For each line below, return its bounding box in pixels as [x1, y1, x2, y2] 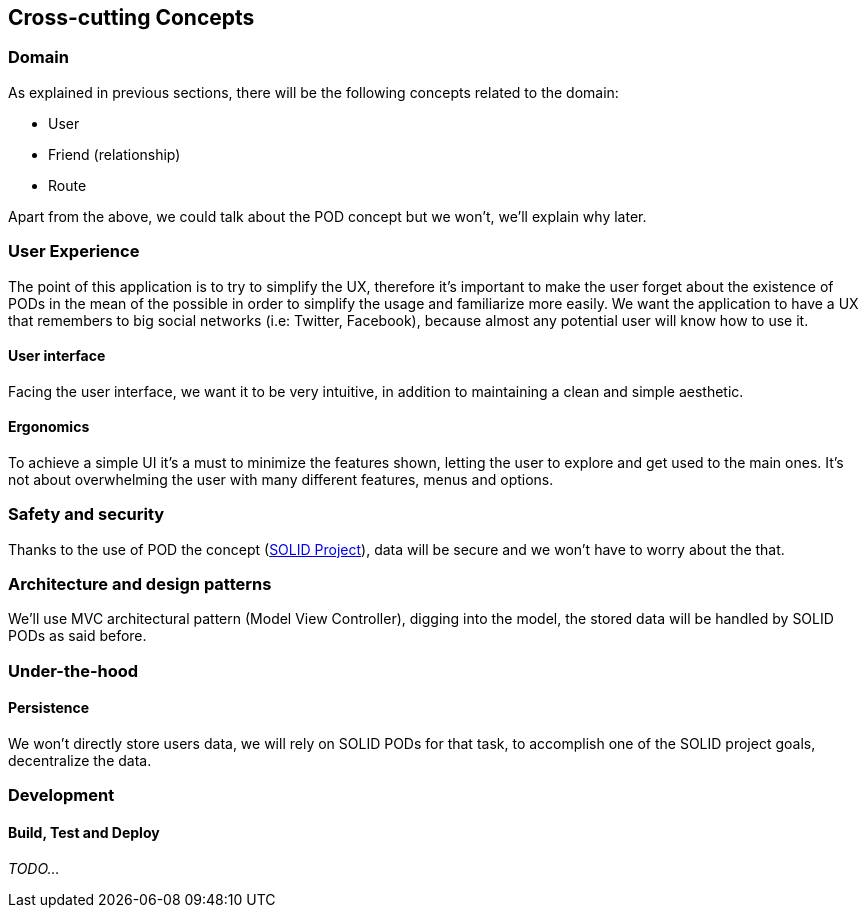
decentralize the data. [8, 752, 152, 770]
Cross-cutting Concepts [8, 5, 255, 30]
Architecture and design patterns [8, 574, 272, 595]
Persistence [8, 699, 90, 717]
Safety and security [8, 504, 165, 525]
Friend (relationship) [48, 145, 181, 163]
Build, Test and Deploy [8, 824, 160, 842]
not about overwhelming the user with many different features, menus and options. [8, 470, 554, 488]
